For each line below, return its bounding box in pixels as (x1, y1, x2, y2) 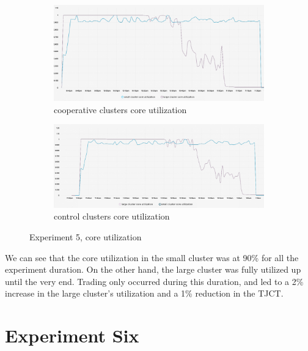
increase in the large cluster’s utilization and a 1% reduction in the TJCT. (5, 287, 284, 300)
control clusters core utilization (54, 210, 170, 223)
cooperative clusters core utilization (54, 103, 187, 116)
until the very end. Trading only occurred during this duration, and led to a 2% (5, 275, 304, 287)
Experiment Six (5, 323, 139, 348)
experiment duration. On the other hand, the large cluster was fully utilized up (5, 263, 301, 276)
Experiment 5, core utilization (29, 230, 142, 243)
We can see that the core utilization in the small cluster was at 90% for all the (5, 251, 299, 264)
